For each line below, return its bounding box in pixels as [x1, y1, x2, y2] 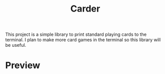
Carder [70, 3, 101, 15]
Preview [5, 60, 41, 71]
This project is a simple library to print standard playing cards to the [5, 31, 147, 38]
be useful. [5, 42, 26, 48]
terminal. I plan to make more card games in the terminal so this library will [5, 37, 161, 43]
